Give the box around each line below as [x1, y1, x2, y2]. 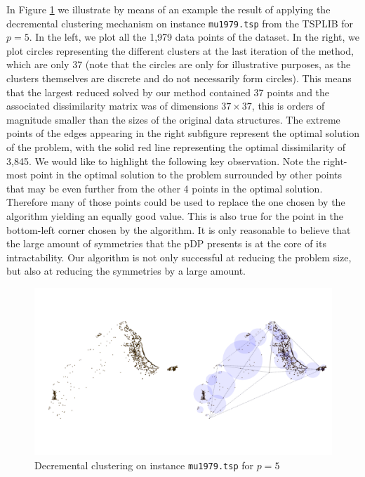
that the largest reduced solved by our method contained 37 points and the [6, 84, 330, 99]
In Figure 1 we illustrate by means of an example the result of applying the [6, 2, 331, 16]
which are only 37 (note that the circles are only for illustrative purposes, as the [6, 57, 351, 72]
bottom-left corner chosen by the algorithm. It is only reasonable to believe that [6, 222, 351, 237]
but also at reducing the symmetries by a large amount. [6, 263, 246, 278]
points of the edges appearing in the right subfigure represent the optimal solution [6, 126, 360, 141]
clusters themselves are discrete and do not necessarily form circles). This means [6, 71, 352, 86]
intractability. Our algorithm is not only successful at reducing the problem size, [6, 249, 352, 264]
